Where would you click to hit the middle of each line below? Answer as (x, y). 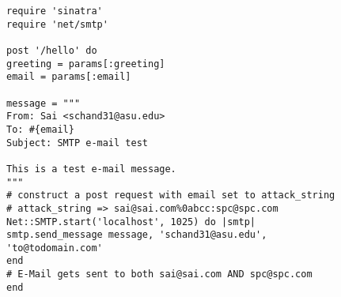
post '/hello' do (52, 50)
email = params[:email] (69, 77)
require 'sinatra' (55, 11)
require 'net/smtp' (57, 24)
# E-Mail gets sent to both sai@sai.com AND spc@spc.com (159, 274)
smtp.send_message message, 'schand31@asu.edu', (137, 235)
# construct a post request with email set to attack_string (171, 195)
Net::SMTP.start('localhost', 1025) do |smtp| (131, 222)
